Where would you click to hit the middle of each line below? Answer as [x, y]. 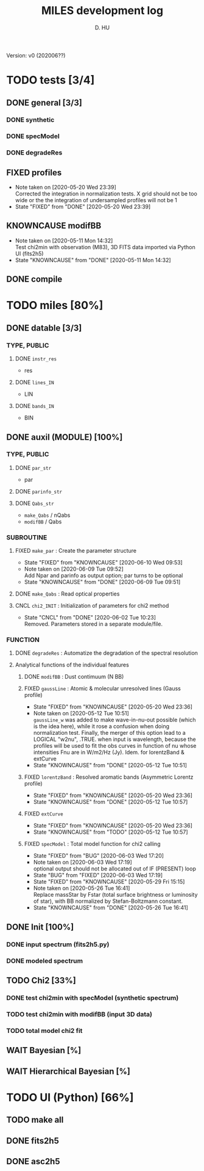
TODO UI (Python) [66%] [70, 1097]
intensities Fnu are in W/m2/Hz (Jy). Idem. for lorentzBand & [109, 753]
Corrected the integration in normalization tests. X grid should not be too [106, 194]
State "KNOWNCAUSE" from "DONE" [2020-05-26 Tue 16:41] [111, 908]
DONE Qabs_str [34, 503]
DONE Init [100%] [40, 927]
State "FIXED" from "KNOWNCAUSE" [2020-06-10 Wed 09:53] [103, 563]
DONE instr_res [36, 359]
